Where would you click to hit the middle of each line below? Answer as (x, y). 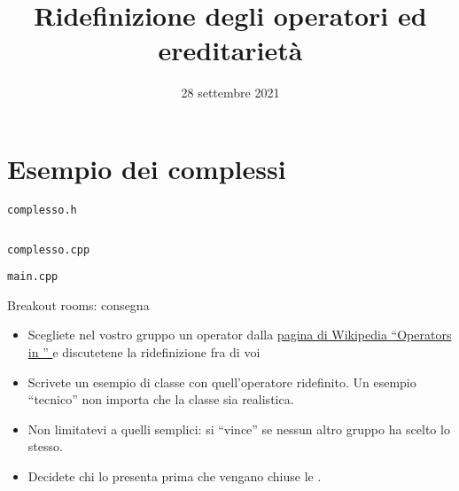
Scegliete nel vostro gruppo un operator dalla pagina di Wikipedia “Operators (240, 335)
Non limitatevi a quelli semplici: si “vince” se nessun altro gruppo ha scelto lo (239, 429)
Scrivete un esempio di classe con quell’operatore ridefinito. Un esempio (222, 382)
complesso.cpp (49, 249)
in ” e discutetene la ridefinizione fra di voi (144, 352)
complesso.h (42, 210)
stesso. (45, 446)
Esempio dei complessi (147, 168)
